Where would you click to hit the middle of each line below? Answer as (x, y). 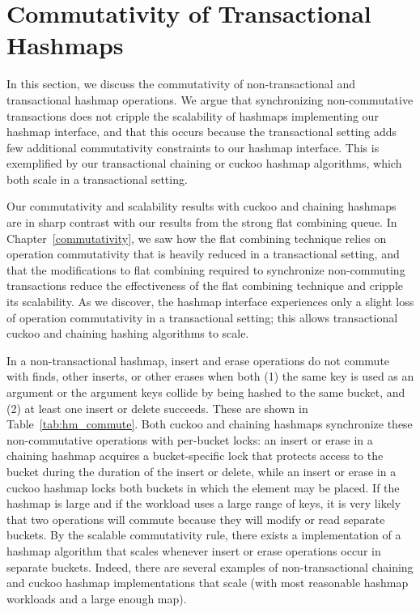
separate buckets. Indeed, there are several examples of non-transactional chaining (210, 566)
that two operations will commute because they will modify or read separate (196, 519)
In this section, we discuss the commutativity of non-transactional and (181, 84)
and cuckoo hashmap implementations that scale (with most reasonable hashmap (208, 583)
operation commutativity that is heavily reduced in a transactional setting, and (203, 254)
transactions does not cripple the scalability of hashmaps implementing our (193, 115)
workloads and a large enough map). (97, 598)
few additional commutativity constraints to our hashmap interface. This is (193, 147)
